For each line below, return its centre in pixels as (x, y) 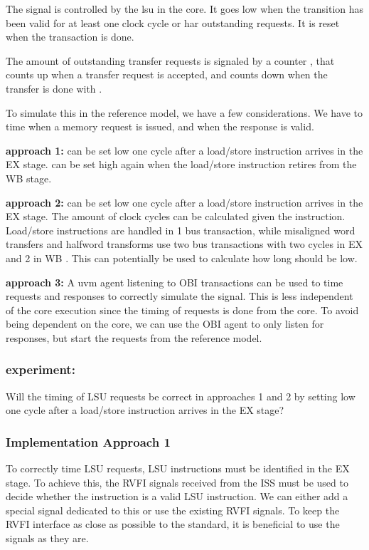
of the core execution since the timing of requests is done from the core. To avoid (182, 310)
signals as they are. (47, 538)
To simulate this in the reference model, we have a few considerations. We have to (184, 112)
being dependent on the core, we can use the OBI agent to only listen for (165, 324)
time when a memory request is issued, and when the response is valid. (160, 126)
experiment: (41, 369)
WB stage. (29, 178)
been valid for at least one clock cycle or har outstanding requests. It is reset (173, 22)
